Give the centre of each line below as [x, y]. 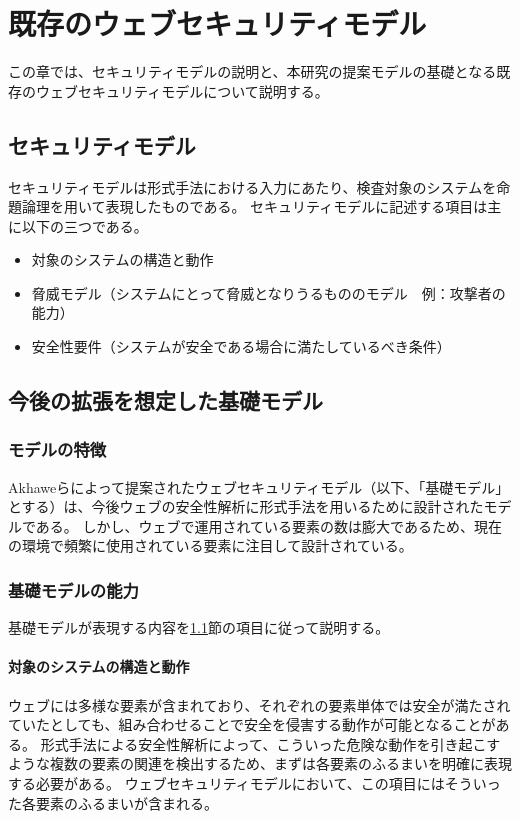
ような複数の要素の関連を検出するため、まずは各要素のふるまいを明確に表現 [260, 763]
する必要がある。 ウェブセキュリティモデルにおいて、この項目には [226, 783]
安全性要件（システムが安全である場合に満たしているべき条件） [241, 346]
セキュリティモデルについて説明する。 [203, 90]
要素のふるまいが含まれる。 [126, 802]
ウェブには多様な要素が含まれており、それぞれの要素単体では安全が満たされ [259, 704]
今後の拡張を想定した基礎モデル [165, 400]
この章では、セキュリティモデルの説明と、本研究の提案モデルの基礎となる [252, 71]
